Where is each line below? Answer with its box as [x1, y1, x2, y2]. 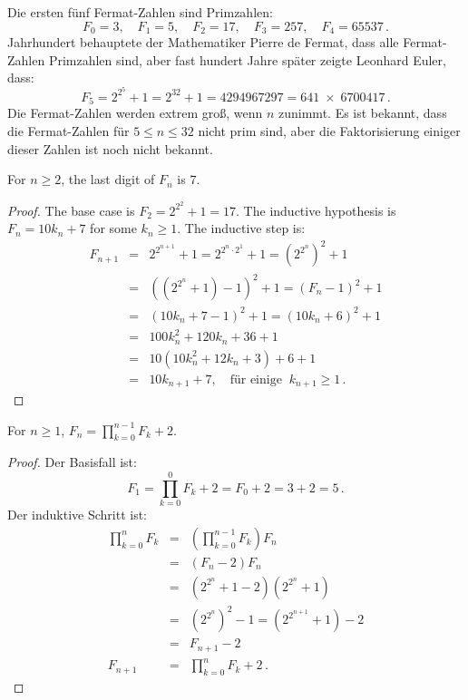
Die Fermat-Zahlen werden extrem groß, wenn [7, 103, 263, 122]
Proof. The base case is [7, 200, 135, 219]
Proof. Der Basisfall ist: [7, 452, 137, 472]
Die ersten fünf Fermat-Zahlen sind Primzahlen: [7, 3, 273, 21]
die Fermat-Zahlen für [7, 121, 130, 140]
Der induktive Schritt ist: [7, 505, 147, 524]
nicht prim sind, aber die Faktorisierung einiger [198, 121, 461, 140]
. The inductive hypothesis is [236, 200, 396, 219]
